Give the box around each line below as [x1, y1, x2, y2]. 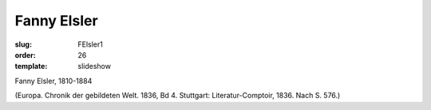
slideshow [77, 62, 112, 71]
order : [14, 50, 36, 59]
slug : [14, 40, 32, 49]
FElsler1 [77, 40, 103, 49]
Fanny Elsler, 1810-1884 [14, 76, 93, 85]
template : [14, 62, 48, 71]
